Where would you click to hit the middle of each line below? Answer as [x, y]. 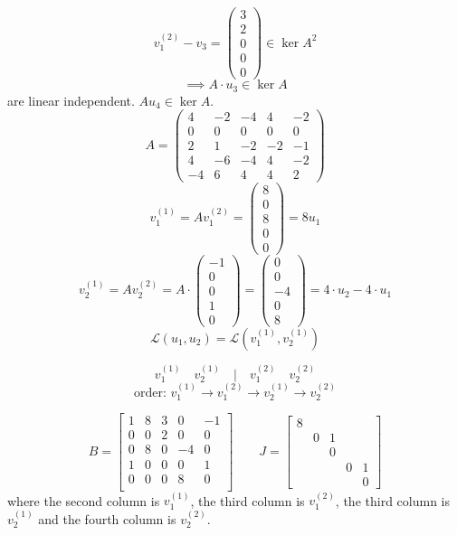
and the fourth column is [107, 518]
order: [150, 393]
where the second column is [84, 500]
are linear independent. [71, 100]
